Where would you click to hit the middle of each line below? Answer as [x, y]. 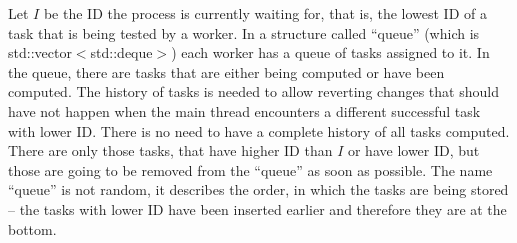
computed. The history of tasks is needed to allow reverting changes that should [253, 91]
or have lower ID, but [413, 150]
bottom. [32, 228]
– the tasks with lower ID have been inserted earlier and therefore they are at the [257, 208]
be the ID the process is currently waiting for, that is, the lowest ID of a [265, 13]
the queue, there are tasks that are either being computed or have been [226, 71]
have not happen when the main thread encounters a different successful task [244, 110]
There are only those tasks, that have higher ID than [170, 150]
